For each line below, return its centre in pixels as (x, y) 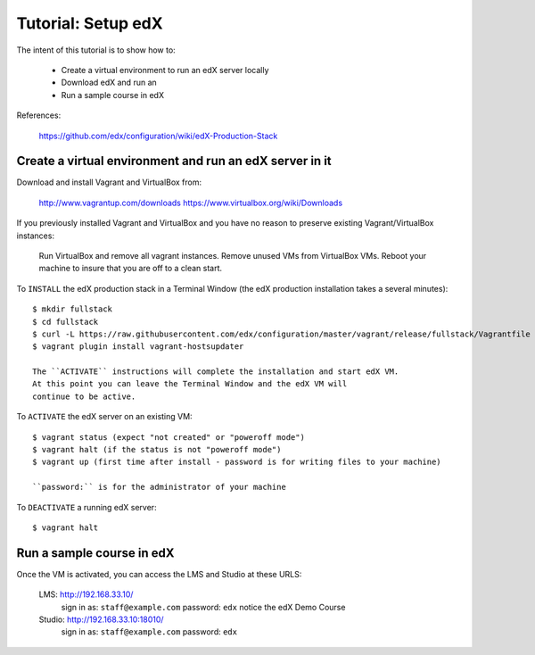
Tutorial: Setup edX (90, 23)
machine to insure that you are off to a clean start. (131, 269)
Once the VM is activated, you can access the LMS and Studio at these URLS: (159, 574)
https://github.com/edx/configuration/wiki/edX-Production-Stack (158, 136)
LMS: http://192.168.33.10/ (86, 594)
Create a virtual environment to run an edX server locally (165, 70)
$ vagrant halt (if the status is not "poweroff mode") (157, 450)
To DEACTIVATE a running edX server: (86, 507)
